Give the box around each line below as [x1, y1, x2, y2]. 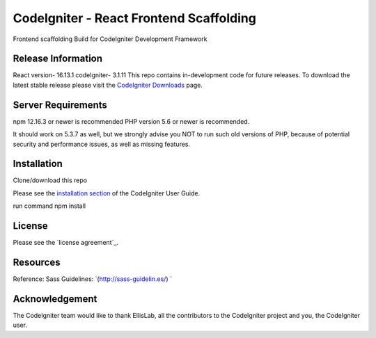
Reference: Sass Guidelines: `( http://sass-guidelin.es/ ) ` [13, 275, 172, 283]
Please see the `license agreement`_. [13, 239, 118, 247]
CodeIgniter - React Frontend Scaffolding [13, 10, 257, 26]
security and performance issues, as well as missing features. [13, 140, 191, 148]
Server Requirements [13, 99, 108, 111]
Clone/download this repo [13, 176, 87, 184]
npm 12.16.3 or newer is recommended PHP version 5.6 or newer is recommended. [13, 117, 250, 125]
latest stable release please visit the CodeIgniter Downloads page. [13, 81, 203, 89]
